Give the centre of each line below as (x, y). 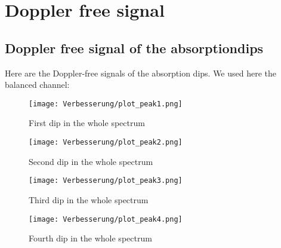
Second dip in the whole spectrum (91, 161)
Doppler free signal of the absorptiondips (134, 48)
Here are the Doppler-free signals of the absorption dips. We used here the (141, 73)
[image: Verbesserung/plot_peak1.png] (106, 104)
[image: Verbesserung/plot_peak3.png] (106, 181)
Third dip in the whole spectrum (89, 199)
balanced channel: (37, 85)
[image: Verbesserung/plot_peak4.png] (106, 219)
